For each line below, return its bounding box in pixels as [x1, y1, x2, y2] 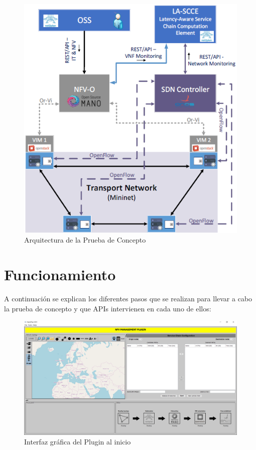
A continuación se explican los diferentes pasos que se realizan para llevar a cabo [4, 293, 252, 304]
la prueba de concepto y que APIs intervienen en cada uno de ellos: [4, 303, 211, 313]
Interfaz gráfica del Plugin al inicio [24, 436, 131, 447]
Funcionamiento [4, 264, 116, 285]
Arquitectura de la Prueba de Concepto [24, 235, 146, 245]
